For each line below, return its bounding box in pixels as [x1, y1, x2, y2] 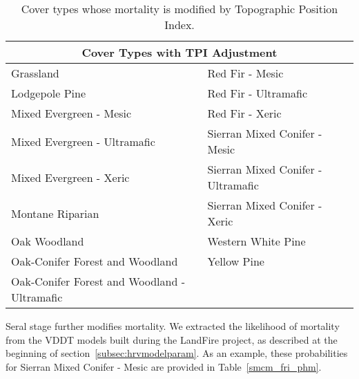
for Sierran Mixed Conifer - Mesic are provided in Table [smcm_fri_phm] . [6, 359, 322, 373]
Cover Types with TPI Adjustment [81, 44, 278, 60]
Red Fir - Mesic [207, 65, 284, 81]
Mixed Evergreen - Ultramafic [11, 133, 155, 149]
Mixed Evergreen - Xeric [11, 169, 130, 185]
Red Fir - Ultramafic [207, 85, 307, 101]
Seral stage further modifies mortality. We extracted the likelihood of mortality [6, 319, 340, 333]
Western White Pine [207, 233, 306, 249]
